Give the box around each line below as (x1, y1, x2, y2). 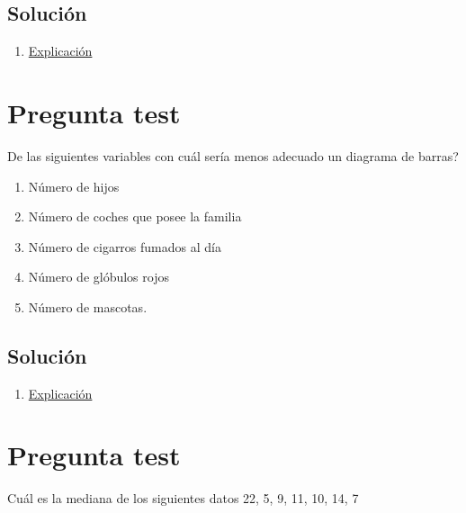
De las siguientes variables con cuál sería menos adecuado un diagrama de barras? (7, 146, 459, 165)
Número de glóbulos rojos (28, 267, 169, 286)
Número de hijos (28, 176, 120, 195)
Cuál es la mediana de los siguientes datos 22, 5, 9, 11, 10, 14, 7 (7, 489, 359, 508)
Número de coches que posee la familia (28, 207, 242, 226)
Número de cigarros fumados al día (28, 237, 221, 256)
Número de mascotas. (28, 297, 148, 316)
